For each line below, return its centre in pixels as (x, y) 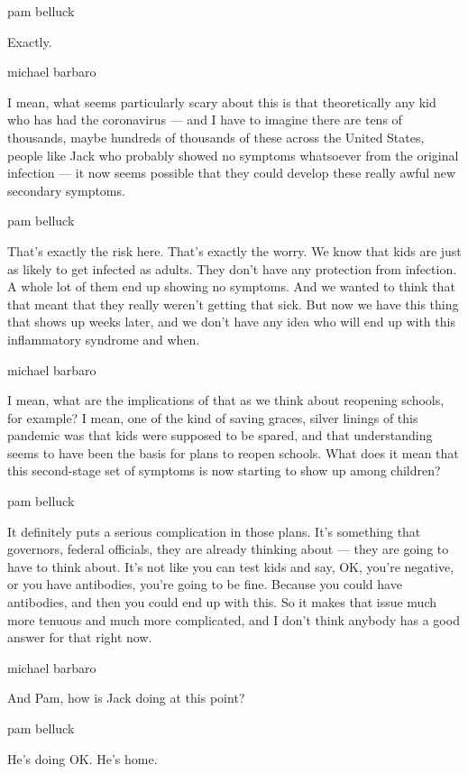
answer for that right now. (80, 637)
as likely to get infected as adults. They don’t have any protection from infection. (232, 268)
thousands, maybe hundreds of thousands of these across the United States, (216, 137)
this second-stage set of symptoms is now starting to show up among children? (224, 470)
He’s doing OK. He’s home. (83, 758)
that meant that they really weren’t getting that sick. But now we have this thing (233, 304)
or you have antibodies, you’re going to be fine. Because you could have (205, 584)
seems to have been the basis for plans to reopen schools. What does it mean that (233, 452)
